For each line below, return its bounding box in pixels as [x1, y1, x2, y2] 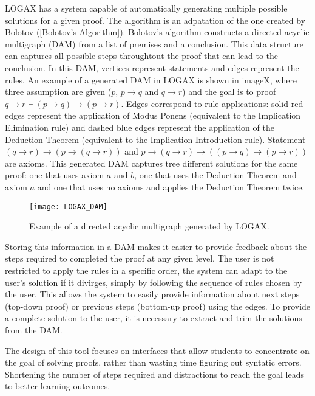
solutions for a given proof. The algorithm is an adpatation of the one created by [5, 13, 306, 26]
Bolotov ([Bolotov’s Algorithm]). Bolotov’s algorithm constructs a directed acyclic [5, 26, 310, 38]
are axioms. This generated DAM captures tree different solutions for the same [5, 156, 298, 169]
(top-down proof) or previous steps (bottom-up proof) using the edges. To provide [5, 299, 311, 312]
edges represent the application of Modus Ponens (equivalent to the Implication [5, 109, 301, 122]
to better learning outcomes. [5, 380, 110, 392]
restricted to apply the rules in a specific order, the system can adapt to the [5, 263, 288, 276]
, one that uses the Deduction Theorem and [134, 168, 297, 181]
